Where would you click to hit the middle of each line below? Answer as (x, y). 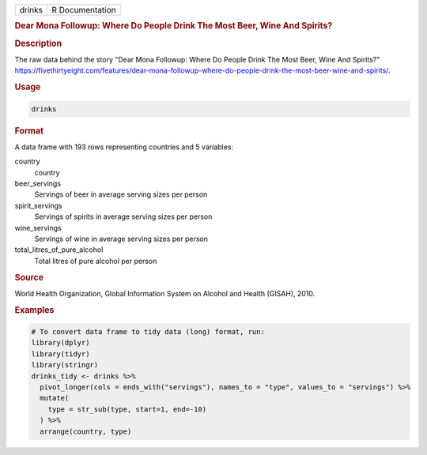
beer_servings (38, 183)
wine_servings (38, 227)
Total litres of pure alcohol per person (96, 261)
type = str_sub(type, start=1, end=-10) (127, 409)
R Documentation (84, 10)
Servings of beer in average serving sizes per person (121, 194)
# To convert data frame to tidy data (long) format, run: (148, 332)
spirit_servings (38, 205)
